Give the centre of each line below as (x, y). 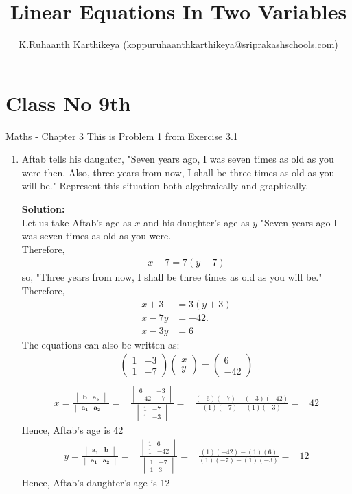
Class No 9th (68, 103)
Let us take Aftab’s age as (77, 222)
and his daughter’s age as (196, 222)
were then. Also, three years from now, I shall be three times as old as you (178, 172)
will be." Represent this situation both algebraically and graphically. (165, 186)
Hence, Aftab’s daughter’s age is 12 (96, 483)
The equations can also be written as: (101, 344)
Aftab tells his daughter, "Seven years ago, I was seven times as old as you (178, 159)
